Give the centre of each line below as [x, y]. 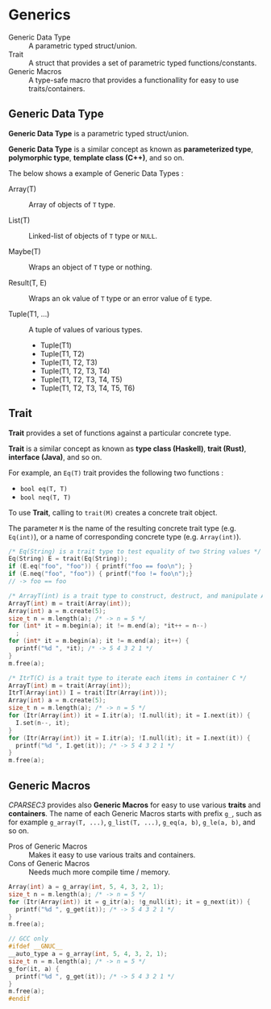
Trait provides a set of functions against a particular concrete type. [120, 432]
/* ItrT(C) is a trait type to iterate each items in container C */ [128, 678]
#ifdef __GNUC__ [35, 946]
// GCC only [28, 939]
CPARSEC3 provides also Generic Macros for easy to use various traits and [135, 805]
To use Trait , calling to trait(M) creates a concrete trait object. [113, 512]
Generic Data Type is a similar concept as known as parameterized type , [131, 149]
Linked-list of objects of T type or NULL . [93, 236]
